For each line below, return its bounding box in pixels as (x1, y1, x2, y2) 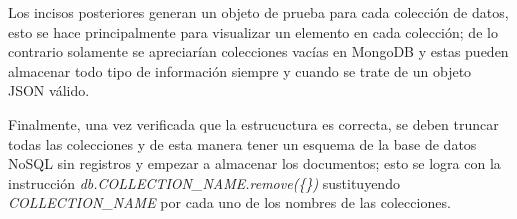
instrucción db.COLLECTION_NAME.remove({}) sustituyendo (8, 172, 400, 193)
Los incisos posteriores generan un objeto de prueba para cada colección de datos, (8, 2, 509, 22)
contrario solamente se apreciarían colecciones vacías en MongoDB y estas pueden (8, 41, 509, 62)
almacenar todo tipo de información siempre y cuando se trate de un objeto (8, 60, 472, 81)
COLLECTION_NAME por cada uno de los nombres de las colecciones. (8, 192, 451, 213)
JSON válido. (8, 80, 90, 101)
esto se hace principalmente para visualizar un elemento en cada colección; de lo (8, 21, 498, 42)
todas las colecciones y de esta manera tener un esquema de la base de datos (8, 133, 477, 154)
